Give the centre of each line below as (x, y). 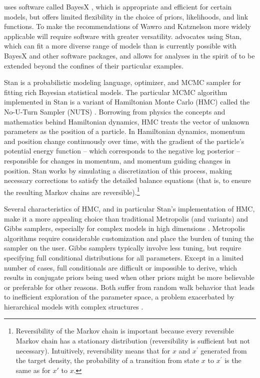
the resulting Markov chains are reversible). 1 (72, 191)
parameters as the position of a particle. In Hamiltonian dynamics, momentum (124, 131)
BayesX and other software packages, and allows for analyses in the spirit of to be (129, 55)
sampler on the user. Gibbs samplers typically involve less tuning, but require (123, 248)
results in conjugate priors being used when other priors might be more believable (129, 277)
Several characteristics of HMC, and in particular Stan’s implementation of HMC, (129, 208)
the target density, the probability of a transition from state (107, 360)
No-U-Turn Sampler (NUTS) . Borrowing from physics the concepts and (115, 111)
